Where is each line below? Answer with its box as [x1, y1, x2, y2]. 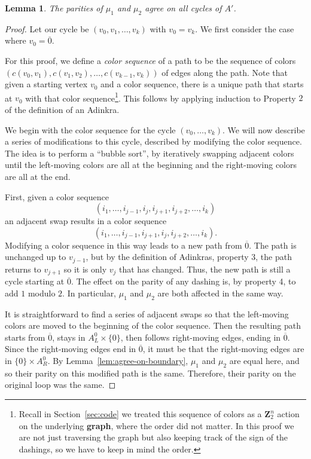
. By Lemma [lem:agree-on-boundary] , [47, 354, 188, 367]
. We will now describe [222, 123, 305, 136]
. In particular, [62, 286, 117, 299]
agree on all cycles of [145, 2, 222, 14]
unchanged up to [5, 250, 66, 263]
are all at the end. [5, 170, 71, 182]
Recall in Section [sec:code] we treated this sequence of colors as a [19, 408, 262, 420]
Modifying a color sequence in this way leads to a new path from [5, 238, 242, 251]
